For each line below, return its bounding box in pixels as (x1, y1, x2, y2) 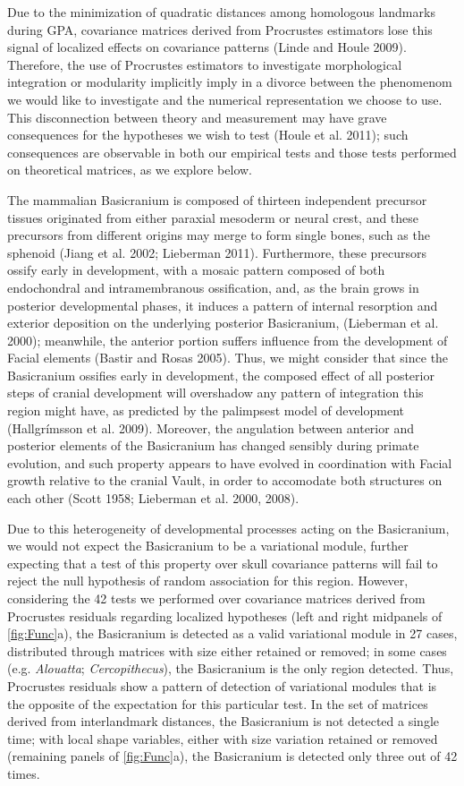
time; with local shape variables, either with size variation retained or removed (7, 729, 438, 748)
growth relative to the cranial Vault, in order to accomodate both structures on (7, 471, 443, 490)
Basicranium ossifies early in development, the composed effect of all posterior (7, 365, 434, 384)
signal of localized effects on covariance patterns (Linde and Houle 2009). (7, 38, 407, 56)
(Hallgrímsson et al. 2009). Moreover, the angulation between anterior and (7, 418, 414, 437)
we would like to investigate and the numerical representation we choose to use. (7, 90, 443, 108)
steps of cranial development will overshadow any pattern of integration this (7, 383, 424, 402)
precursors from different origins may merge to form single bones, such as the (7, 226, 430, 244)
